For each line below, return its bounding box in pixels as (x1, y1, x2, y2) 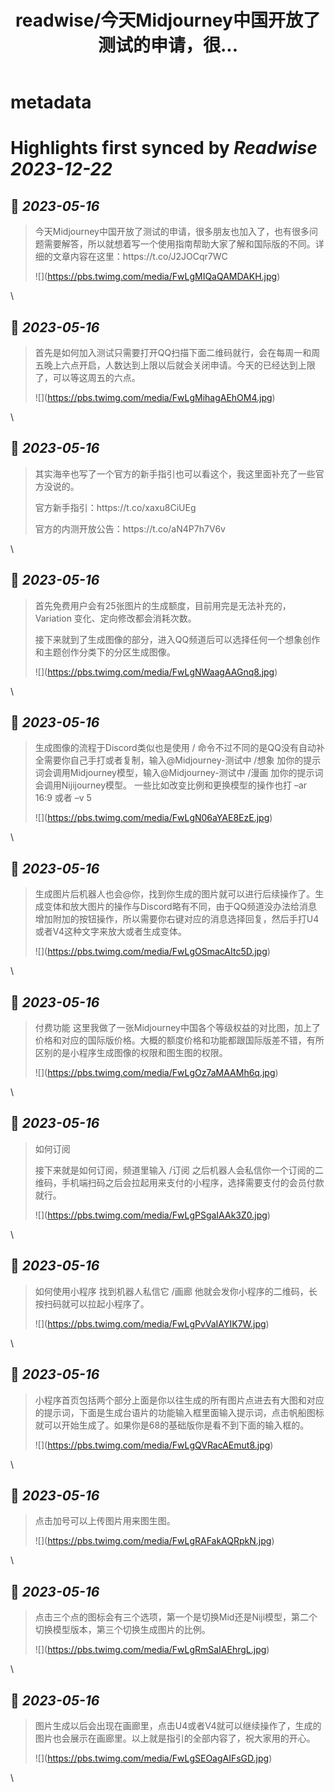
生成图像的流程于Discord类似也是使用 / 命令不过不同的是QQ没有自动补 (34, 742, 326, 754)
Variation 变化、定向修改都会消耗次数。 (34, 612, 197, 624)
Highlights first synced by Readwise (10, 137, 318, 160)
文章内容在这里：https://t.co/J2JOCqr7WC (52, 251, 228, 263)
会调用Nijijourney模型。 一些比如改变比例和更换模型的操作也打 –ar (34, 779, 308, 791)
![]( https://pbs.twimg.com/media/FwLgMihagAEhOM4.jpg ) (34, 392, 276, 403)
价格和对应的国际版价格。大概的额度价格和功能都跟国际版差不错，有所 (34, 1034, 325, 1046)
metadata (10, 91, 92, 114)
